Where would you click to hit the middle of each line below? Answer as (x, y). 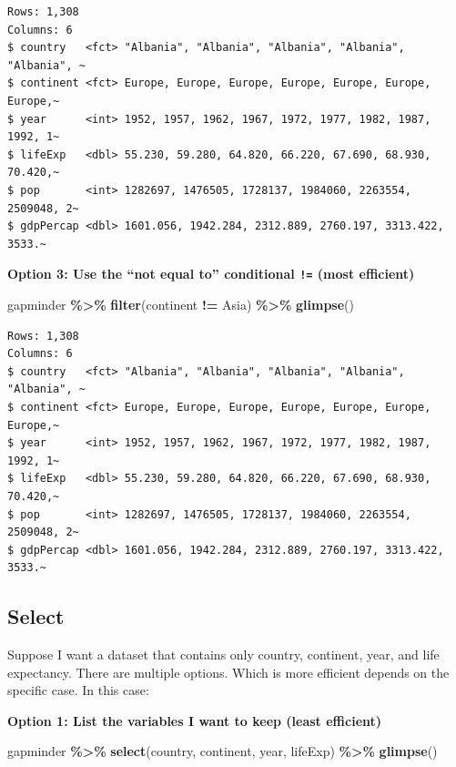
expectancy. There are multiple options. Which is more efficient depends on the (228, 672)
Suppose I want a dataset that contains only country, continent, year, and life (223, 655)
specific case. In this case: (78, 690)
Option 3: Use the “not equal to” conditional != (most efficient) (211, 274)
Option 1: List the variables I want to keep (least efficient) (195, 720)
